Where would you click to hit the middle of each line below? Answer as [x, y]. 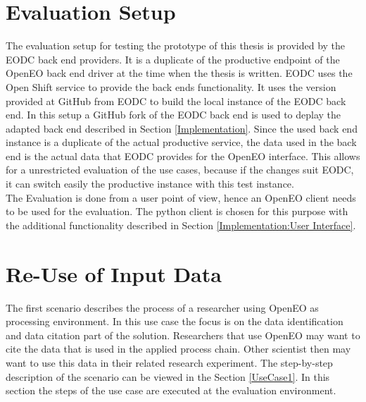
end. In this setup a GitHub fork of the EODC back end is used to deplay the [173, 115]
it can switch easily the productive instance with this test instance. [150, 184]
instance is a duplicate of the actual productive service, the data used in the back [181, 142]
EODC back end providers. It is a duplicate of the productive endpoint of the [173, 59]
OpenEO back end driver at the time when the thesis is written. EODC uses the [179, 73]
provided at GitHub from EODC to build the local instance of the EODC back [176, 100]
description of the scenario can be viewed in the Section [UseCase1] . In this [168, 376]
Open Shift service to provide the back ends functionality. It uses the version [171, 86]
